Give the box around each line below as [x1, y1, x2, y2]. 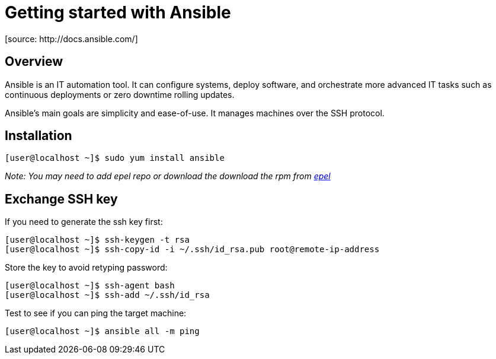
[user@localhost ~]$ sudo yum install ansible [5, 153, 225, 163]
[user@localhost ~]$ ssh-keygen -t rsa [5, 235, 190, 245]
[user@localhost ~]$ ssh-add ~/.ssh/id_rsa [5, 290, 210, 300]
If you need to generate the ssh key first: [5, 217, 163, 227]
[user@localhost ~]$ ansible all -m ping [5, 326, 200, 336]
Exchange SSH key [5, 191, 118, 206]
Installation [5, 128, 72, 144]
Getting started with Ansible [5, 2, 231, 23]
